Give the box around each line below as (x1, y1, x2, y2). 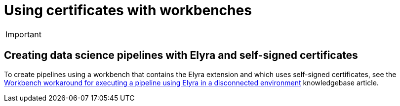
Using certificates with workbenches (4, 2, 252, 19)
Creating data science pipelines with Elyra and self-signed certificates (4, 49, 358, 62)
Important (5, 29, 41, 39)
